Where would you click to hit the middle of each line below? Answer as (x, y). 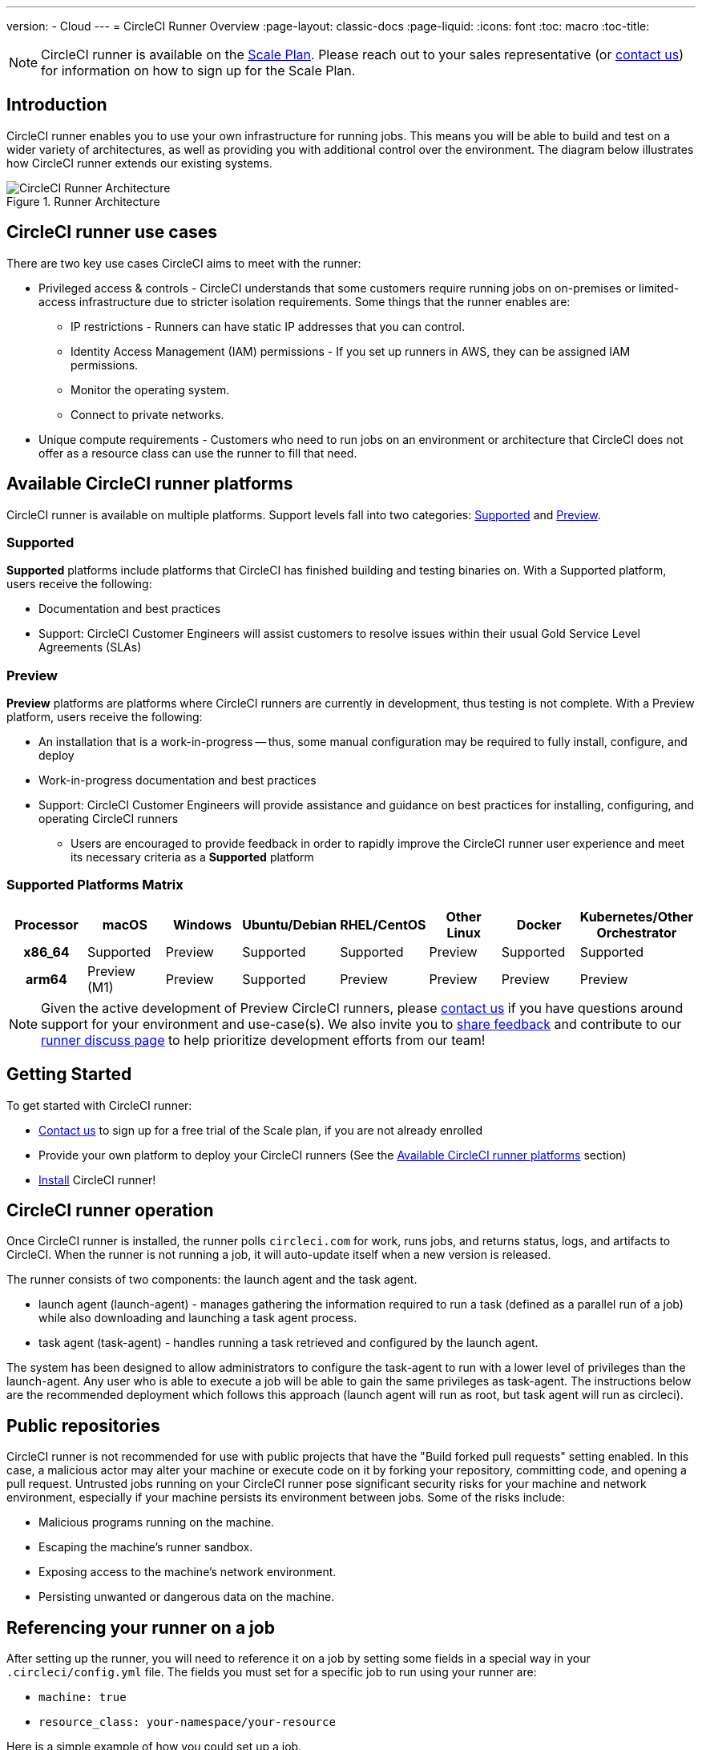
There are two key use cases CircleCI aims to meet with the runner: (184, 263)
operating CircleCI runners (109, 819)
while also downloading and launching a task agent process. (198, 1318)
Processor (46, 924)
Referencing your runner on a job (141, 1627)
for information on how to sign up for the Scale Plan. (198, 71)
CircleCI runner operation (110, 1211)
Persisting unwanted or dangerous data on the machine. (187, 1597)
